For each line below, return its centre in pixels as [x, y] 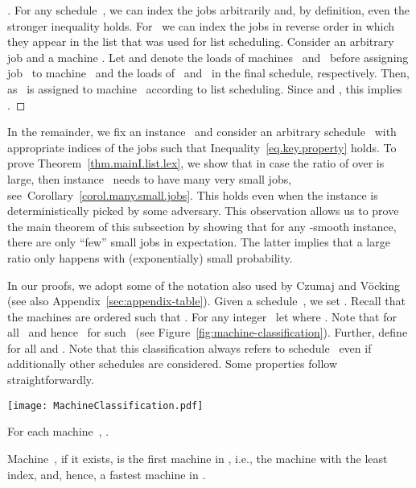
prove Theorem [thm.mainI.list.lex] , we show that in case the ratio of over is [196, 163]
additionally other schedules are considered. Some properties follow [173, 364]
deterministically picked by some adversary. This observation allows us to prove [203, 211]
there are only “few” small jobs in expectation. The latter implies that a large [199, 242]
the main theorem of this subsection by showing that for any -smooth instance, [202, 226]
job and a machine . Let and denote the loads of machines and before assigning [208, 57]
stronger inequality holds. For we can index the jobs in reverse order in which [201, 25]
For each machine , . [58, 431]
